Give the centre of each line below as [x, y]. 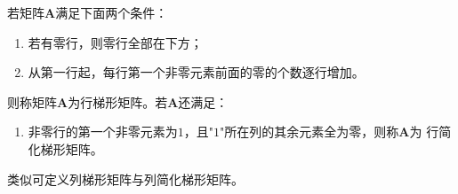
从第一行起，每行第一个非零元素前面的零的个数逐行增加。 [196, 72]
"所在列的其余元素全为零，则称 [309, 132]
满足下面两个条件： [112, 12]
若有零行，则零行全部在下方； [115, 42]
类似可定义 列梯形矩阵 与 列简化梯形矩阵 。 [125, 178]
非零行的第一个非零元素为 [103, 132]
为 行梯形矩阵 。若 [118, 101]
